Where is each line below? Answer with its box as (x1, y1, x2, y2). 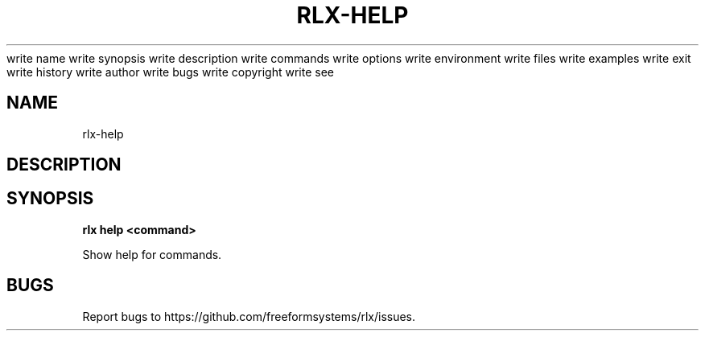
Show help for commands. (82, 247, 222, 261)
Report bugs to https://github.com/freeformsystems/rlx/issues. (82, 309, 416, 323)
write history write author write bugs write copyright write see (6, 64, 334, 79)
